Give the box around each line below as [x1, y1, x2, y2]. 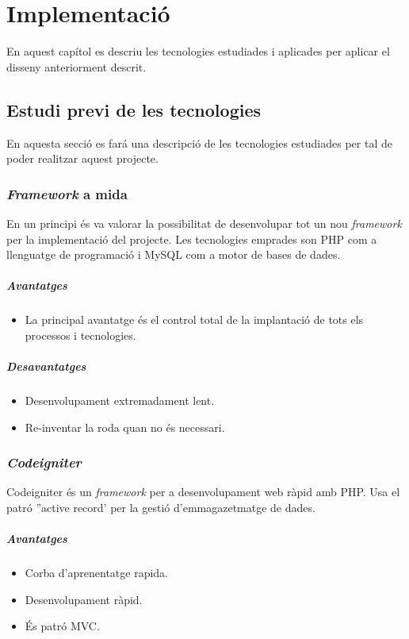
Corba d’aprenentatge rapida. [25, 564, 169, 581]
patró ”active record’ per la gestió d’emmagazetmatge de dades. [6, 499, 315, 516]
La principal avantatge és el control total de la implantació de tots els [25, 311, 364, 328]
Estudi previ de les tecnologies [6, 97, 262, 121]
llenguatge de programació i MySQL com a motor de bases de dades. [6, 246, 341, 263]
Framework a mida [6, 183, 128, 203]
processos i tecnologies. [25, 326, 136, 343]
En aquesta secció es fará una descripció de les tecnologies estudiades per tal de [6, 134, 392, 151]
